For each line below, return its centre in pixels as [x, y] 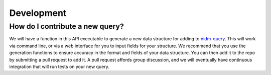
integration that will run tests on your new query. [59, 67]
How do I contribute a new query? [66, 26]
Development [38, 13]
